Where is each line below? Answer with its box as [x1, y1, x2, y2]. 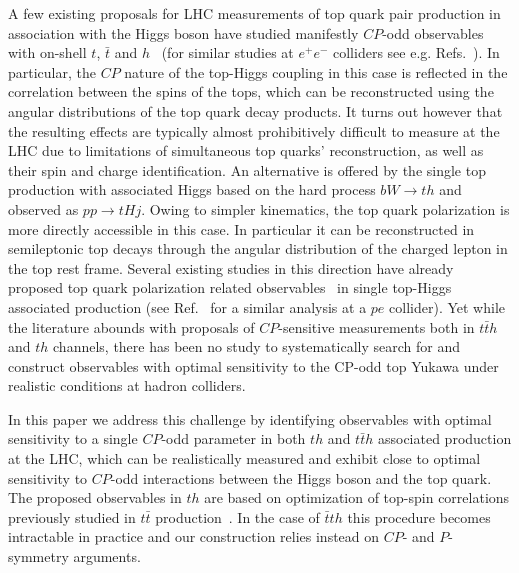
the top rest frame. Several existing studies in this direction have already [8, 257, 454, 278]
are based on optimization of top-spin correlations [204, 487, 510, 508]
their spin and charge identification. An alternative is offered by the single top [8, 159, 486, 180]
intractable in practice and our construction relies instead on [8, 526, 380, 547]
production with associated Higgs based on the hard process [8, 179, 376, 200]
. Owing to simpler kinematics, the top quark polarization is [141, 198, 510, 219]
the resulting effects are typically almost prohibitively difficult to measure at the [8, 120, 500, 141]
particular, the [8, 61, 96, 82]
